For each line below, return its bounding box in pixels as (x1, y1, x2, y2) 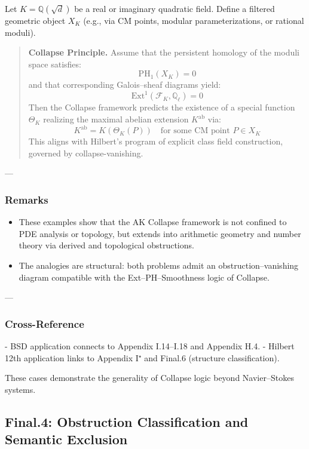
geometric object (5, 14, 66, 26)
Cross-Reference (5, 316, 84, 331)
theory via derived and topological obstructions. (19, 239, 194, 251)
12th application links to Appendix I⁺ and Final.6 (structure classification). (5, 351, 280, 364)
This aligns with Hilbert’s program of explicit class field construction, (28, 135, 283, 147)
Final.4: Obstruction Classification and (5, 412, 249, 430)
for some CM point (160, 127, 230, 136)
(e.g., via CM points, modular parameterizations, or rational (83, 14, 304, 26)
